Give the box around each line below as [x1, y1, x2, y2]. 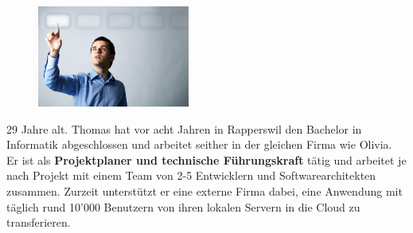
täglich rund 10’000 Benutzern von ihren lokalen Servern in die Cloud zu [6, 198, 360, 215]
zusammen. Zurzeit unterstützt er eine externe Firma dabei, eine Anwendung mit [6, 183, 403, 200]
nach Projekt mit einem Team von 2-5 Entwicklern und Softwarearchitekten [6, 167, 376, 184]
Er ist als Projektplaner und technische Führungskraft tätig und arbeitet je [6, 151, 407, 168]
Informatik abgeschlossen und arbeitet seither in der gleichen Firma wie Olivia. [6, 136, 392, 153]
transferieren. [6, 214, 71, 231]
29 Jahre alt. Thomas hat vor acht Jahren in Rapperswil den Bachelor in [6, 120, 362, 137]
